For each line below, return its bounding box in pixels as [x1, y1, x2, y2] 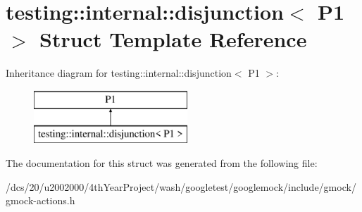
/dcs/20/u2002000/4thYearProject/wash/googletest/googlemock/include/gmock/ [6, 179, 356, 194]
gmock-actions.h [6, 193, 75, 208]
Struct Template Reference [39, 25, 307, 54]
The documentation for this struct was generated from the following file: [6, 156, 318, 170]
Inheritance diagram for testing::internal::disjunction [6, 66, 232, 80]
